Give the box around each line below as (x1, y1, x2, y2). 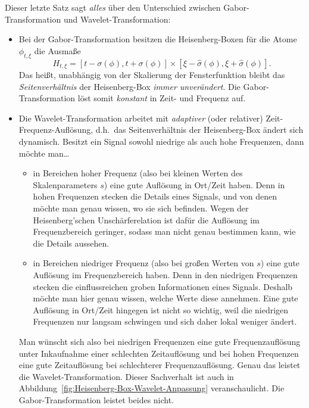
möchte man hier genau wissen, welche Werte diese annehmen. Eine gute (33, 292, 298, 304)
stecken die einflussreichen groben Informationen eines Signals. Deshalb (33, 280, 293, 292)
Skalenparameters (33, 178, 98, 191)
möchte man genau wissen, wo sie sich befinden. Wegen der (33, 201, 249, 214)
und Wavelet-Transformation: (63, 13, 171, 25)
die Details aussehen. (33, 236, 110, 249)
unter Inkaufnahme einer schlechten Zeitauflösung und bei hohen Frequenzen (18, 347, 299, 359)
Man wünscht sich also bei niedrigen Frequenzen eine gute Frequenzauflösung (18, 335, 301, 347)
